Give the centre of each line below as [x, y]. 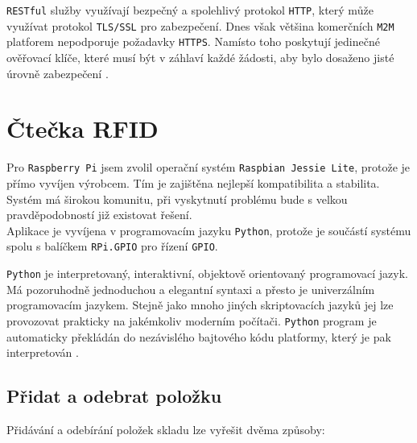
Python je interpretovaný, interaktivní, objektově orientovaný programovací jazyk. [208, 273]
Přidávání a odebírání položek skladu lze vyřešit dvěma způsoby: [166, 429]
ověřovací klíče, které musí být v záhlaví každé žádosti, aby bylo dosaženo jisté [200, 57]
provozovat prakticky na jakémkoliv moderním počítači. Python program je [192, 320]
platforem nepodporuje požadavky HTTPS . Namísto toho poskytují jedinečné [193, 41]
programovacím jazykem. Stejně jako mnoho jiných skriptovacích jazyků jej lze [200, 305]
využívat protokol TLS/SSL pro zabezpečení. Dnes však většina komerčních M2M [200, 25]
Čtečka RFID [83, 128]
